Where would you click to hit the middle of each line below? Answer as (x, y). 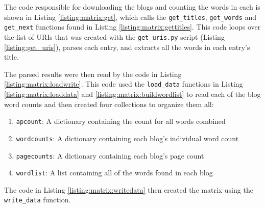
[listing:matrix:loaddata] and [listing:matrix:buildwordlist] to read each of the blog (132, 94)
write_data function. (38, 200)
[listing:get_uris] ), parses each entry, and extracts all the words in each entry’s (127, 47)
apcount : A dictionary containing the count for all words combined (121, 121)
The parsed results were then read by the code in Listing (93, 74)
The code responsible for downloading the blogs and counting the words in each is (132, 7)
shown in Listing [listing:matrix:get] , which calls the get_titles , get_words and (130, 17)
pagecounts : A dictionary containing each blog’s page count (110, 155)
